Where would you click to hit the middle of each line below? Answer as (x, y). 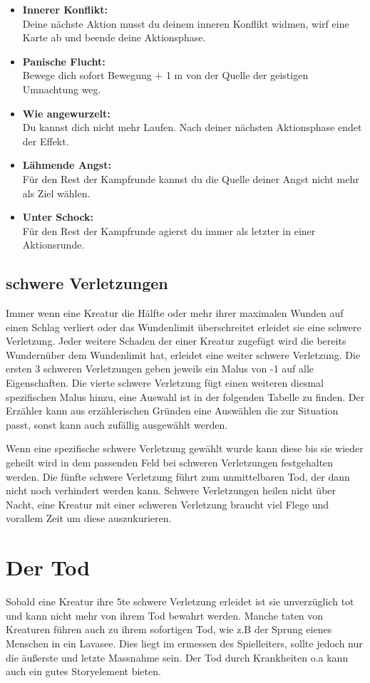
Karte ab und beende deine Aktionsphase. (114, 37)
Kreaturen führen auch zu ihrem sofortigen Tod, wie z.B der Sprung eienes (169, 629)
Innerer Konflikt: (65, 9)
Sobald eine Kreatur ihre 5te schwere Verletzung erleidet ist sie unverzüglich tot (180, 601)
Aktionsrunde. (53, 245)
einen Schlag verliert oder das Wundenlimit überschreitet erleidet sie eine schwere (184, 327)
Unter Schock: (58, 217)
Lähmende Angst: (67, 165)
